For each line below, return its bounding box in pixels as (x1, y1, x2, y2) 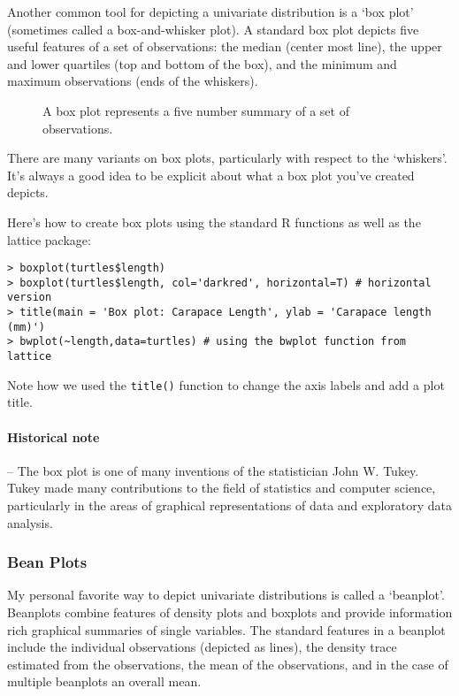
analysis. (7, 513, 53, 532)
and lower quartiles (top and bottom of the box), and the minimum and (7, 54, 397, 73)
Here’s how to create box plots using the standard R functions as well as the (7, 212, 421, 231)
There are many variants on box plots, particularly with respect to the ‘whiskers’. (7, 149, 448, 167)
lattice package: (7, 230, 91, 249)
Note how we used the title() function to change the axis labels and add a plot (7, 375, 445, 394)
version (7, 291, 52, 304)
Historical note (7, 427, 100, 446)
